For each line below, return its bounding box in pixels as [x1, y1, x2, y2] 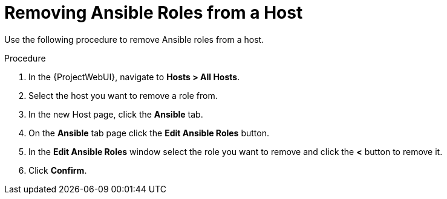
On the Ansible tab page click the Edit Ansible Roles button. [28, 127, 269, 138]
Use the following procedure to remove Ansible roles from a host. [4, 34, 264, 45]
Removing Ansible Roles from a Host [4, 2, 303, 23]
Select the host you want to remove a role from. [28, 90, 218, 101]
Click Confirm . [28, 165, 87, 175]
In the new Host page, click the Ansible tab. [28, 109, 203, 119]
